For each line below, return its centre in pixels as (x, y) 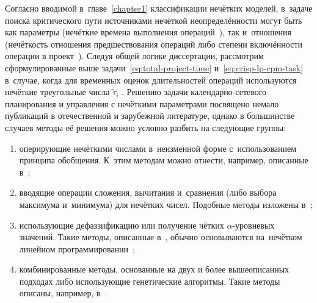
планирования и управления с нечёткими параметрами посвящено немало (142, 103)
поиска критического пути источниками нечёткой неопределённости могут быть (154, 20)
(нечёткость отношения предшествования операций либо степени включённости (154, 44)
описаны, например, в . (63, 293)
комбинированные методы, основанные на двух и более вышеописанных (154, 269)
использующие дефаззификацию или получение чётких (122, 225)
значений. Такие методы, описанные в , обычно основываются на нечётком (161, 237)
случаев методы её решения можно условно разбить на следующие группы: (146, 127)
